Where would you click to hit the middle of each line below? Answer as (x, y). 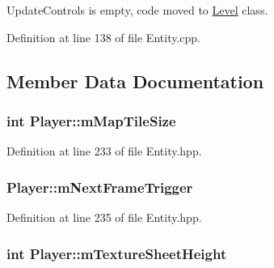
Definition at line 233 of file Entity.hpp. (104, 151)
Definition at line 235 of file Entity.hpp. (104, 217)
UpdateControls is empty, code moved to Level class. (137, 10)
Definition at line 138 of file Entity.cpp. (103, 37)
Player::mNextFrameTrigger (100, 187)
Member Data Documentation (135, 81)
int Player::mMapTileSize (91, 120)
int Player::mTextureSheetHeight (117, 253)
